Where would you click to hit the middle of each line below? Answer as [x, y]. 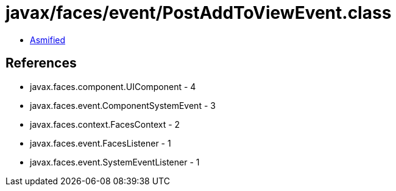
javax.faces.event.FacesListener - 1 [101, 143]
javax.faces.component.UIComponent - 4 [113, 86]
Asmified [48, 40]
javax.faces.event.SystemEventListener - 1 [115, 162]
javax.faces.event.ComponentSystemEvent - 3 [123, 105]
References [41, 63]
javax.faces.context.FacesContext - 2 [105, 124]
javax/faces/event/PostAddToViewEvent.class [199, 13]
